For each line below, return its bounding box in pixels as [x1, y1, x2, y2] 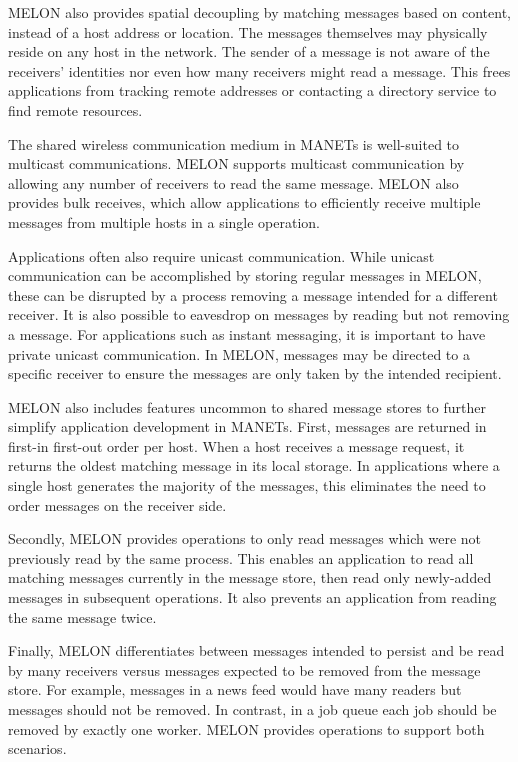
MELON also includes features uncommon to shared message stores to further [8, 396, 486, 417]
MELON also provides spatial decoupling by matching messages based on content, [8, 2, 512, 22]
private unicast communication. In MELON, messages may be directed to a [8, 343, 470, 364]
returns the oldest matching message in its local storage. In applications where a [8, 455, 500, 476]
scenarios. [8, 738, 67, 759]
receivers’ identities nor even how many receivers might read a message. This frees [8, 60, 511, 81]
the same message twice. [8, 606, 157, 627]
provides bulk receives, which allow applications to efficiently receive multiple [8, 192, 481, 213]
